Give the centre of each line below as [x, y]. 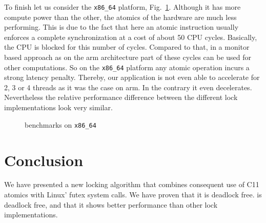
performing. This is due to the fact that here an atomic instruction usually [121, 27]
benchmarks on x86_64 [60, 124]
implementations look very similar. [58, 107]
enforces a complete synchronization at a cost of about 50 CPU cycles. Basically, [131, 37]
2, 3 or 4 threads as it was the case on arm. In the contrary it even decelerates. [128, 87]
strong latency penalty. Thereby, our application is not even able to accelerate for [132, 77]
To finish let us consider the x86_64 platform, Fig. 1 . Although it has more [122, 7]
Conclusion [44, 160]
